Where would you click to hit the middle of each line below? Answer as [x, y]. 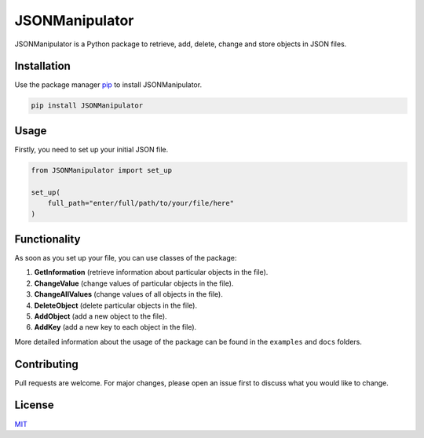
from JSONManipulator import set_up [102, 170]
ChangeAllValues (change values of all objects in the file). [128, 294]
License [34, 405]
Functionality [48, 239]
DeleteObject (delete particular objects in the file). [116, 305]
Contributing [46, 364]
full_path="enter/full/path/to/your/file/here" [141, 203]
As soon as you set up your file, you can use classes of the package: [126, 257]
